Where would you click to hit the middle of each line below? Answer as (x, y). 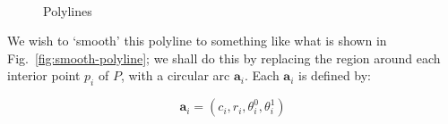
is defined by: (335, 75)
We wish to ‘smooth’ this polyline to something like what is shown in (197, 41)
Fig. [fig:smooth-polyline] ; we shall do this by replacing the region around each (224, 58)
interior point (44, 75)
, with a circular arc (175, 75)
